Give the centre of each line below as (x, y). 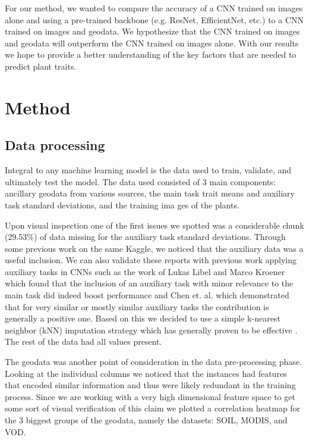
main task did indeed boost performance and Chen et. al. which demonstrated (147, 295)
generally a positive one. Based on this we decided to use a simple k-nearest (143, 318)
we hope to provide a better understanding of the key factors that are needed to (151, 54)
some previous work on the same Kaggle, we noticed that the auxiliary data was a (154, 248)
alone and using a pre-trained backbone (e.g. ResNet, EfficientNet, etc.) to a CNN (154, 19)
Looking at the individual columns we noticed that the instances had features (146, 373)
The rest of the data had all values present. (83, 341)
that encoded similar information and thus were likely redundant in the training (150, 385)
